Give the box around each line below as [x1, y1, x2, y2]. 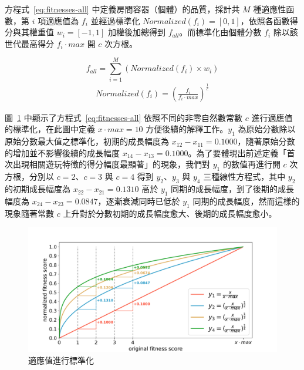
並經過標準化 [90, 14, 140, 26]
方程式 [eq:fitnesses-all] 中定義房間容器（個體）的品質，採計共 [5, 3, 240, 15]
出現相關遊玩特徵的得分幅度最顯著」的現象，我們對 [12, 158, 210, 170]
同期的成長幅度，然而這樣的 [192, 194, 300, 207]
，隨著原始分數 [237, 135, 295, 147]
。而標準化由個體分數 [179, 26, 262, 38]
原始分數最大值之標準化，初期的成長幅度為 [5, 135, 169, 147]
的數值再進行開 [222, 158, 281, 170]
